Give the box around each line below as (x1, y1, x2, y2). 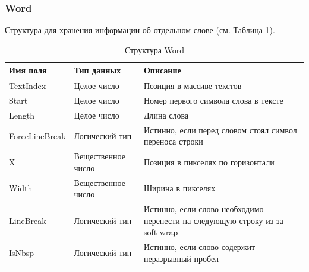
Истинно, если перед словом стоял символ (143, 123, 297, 136)
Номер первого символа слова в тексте (143, 94, 283, 107)
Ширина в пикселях (143, 182, 216, 194)
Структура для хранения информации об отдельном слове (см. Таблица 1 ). (5, 24, 275, 36)
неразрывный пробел (143, 252, 219, 264)
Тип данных (74, 64, 121, 76)
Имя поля (9, 64, 47, 76)
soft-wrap (143, 226, 178, 238)
